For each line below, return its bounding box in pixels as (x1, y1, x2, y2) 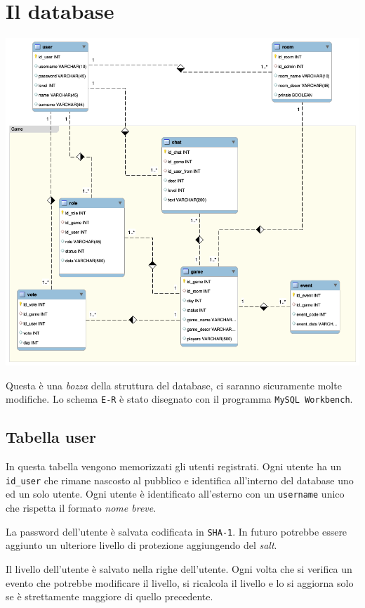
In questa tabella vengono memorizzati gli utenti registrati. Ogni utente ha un (6, 459, 342, 474)
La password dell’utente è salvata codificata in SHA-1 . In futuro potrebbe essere (6, 524, 347, 538)
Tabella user (6, 426, 96, 448)
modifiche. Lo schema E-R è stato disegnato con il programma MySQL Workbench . (6, 392, 353, 406)
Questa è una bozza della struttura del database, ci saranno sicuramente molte (6, 377, 342, 392)
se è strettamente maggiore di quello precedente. (6, 589, 213, 604)
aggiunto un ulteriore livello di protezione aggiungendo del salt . (6, 538, 277, 552)
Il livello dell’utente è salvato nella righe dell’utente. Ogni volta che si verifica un (6, 561, 352, 576)
